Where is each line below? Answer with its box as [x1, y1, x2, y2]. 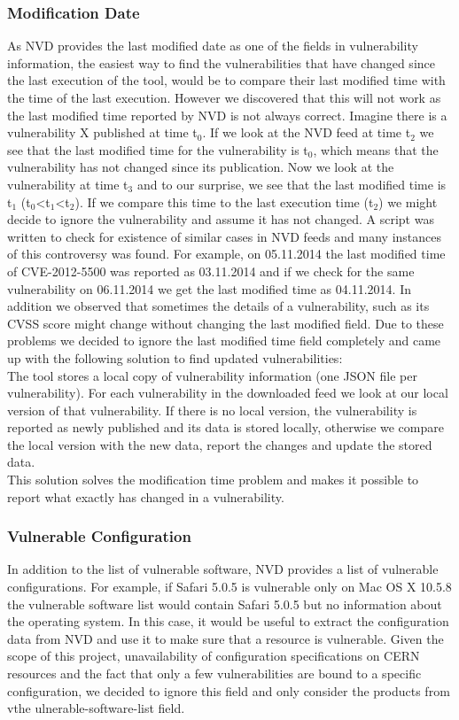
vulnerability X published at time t [7, 123, 198, 142]
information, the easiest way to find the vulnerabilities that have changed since [7, 53, 435, 72]
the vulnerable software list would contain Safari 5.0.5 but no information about [7, 594, 442, 613]
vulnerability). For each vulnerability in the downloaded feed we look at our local [7, 383, 448, 402]
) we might [378, 192, 438, 211]
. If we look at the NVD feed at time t [202, 123, 411, 142]
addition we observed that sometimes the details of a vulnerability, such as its [7, 297, 430, 315]
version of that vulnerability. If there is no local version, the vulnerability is [7, 400, 417, 419]
